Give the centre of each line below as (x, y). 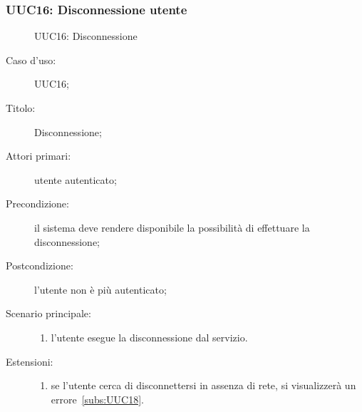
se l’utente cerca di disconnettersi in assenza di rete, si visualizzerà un (203, 385)
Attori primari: (38, 156)
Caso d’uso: (31, 60)
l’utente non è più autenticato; (100, 289)
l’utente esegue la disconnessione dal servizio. (149, 337)
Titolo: (21, 108)
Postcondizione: (40, 266)
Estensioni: (30, 361)
